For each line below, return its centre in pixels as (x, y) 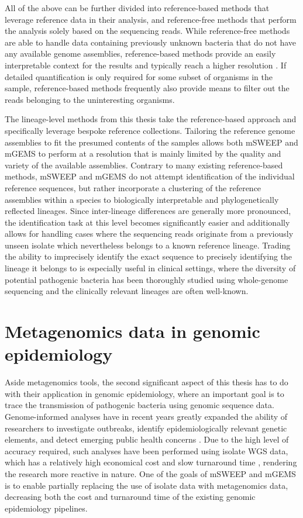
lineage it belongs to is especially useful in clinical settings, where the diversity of (150, 268)
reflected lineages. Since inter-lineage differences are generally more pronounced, (148, 211)
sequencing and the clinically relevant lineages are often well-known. (127, 291)
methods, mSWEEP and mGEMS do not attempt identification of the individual (150, 176)
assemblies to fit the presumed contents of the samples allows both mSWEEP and (151, 142)
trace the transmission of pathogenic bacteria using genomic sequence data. (140, 405)
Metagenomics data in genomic (132, 331)
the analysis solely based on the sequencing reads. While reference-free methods (147, 31)
